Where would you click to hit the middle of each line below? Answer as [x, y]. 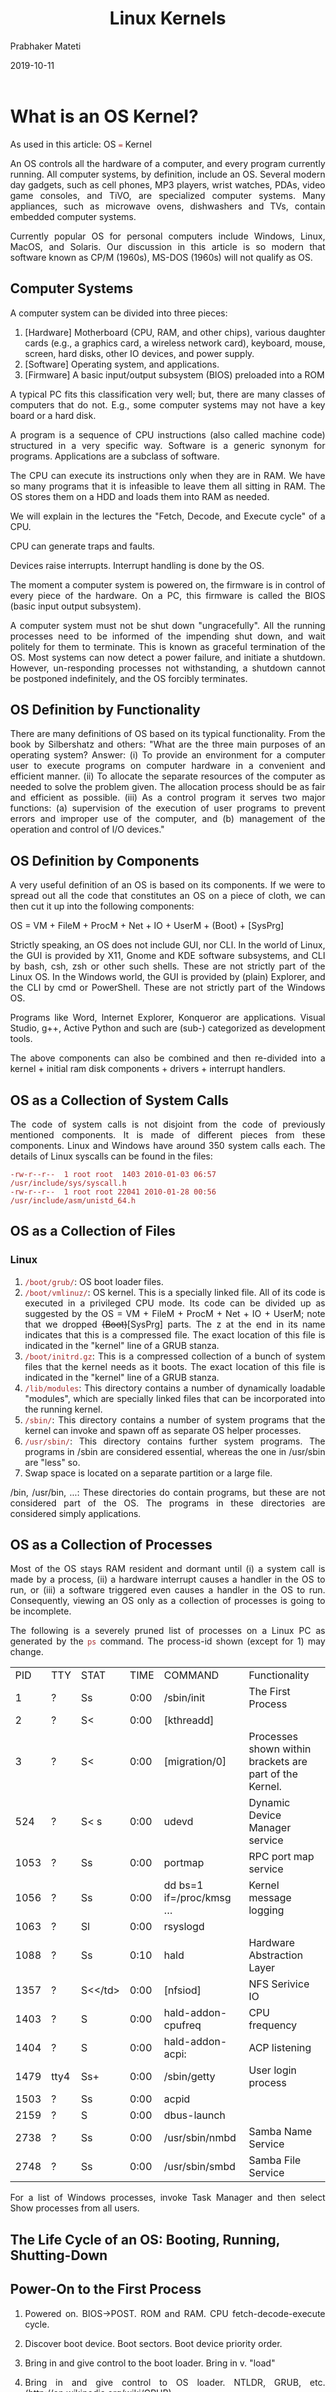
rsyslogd [185, 1927]
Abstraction [276, 1955]
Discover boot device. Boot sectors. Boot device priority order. [153, 2343]
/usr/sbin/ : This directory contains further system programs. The [175, 1441]
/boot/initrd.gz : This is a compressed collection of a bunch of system [175, 1356]
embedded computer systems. [73, 216]
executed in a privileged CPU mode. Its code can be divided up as [175, 1303]
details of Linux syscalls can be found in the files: [112, 1156]
